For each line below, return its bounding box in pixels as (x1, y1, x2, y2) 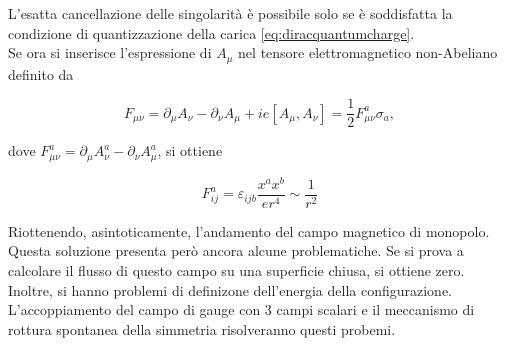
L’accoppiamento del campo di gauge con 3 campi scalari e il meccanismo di (8, 299, 475, 320)
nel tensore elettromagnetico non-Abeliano (238, 42, 498, 63)
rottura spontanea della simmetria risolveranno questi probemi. (8, 318, 396, 339)
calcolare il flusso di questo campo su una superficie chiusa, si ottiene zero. (8, 260, 465, 281)
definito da (8, 63, 74, 84)
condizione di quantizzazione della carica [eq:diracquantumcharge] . (8, 22, 415, 43)
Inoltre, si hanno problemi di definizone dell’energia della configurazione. (8, 279, 453, 300)
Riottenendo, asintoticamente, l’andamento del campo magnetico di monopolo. (8, 220, 490, 241)
